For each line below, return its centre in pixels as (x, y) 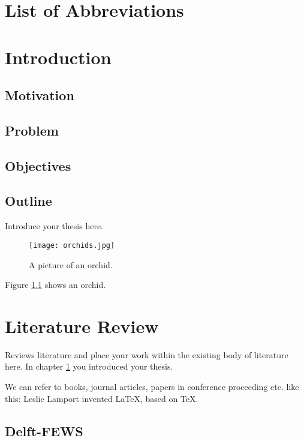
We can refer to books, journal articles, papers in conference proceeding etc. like (152, 387)
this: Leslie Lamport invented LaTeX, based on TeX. (102, 398)
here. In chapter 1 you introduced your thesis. (89, 366)
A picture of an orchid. (71, 264)
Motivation (40, 95)
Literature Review (82, 325)
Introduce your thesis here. (54, 226)
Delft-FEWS (44, 430)
